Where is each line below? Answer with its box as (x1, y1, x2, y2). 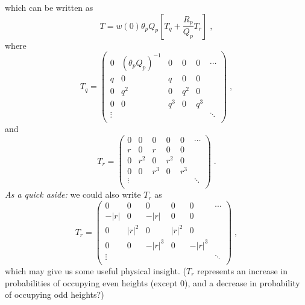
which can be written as (5, 1, 93, 13)
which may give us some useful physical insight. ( (5, 264, 186, 277)
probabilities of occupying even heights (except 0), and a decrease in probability (5, 276, 300, 289)
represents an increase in (197, 264, 288, 277)
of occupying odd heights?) (5, 288, 104, 301)
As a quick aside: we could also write (5, 188, 141, 201)
